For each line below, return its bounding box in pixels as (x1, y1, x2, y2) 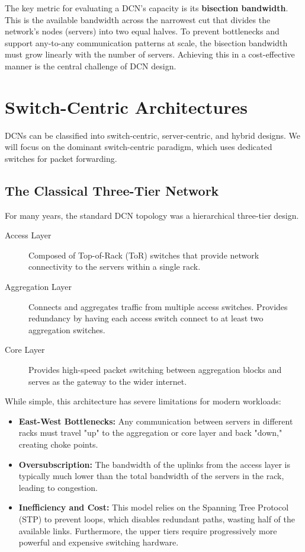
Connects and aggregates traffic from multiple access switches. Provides (28, 300, 288, 312)
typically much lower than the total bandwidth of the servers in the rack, (18, 470, 284, 482)
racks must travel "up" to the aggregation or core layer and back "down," (18, 426, 282, 439)
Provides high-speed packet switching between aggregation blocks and (28, 363, 282, 376)
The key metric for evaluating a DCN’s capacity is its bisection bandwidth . (5, 2, 288, 14)
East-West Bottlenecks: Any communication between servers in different (18, 414, 293, 427)
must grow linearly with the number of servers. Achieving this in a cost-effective (5, 48, 295, 60)
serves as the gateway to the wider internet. (28, 375, 187, 387)
